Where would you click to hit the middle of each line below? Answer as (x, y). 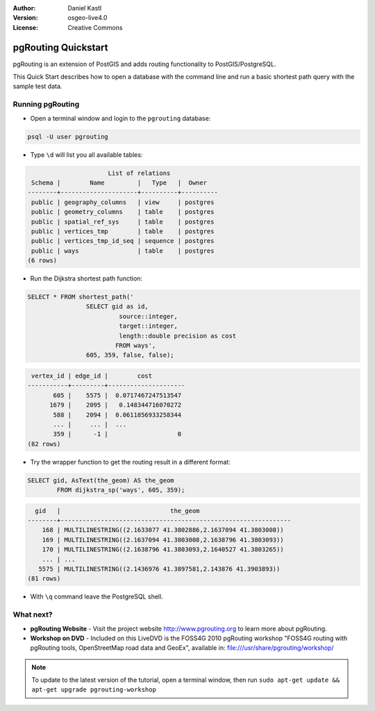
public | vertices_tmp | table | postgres (123, 231)
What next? (33, 614)
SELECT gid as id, (117, 307)
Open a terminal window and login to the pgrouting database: (120, 118)
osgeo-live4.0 (87, 18)
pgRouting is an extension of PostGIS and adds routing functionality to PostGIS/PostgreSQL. (144, 64)
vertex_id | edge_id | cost (92, 376)
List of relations (139, 173)
